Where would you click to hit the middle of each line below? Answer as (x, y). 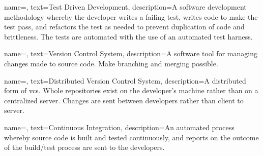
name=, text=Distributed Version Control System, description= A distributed (125, 80)
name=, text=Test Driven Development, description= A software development (125, 7)
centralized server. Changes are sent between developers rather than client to (124, 100)
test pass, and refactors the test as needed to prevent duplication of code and (124, 27)
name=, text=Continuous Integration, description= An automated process (119, 127)
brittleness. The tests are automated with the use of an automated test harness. (128, 36)
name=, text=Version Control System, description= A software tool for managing (131, 53)
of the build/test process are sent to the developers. (84, 147)
